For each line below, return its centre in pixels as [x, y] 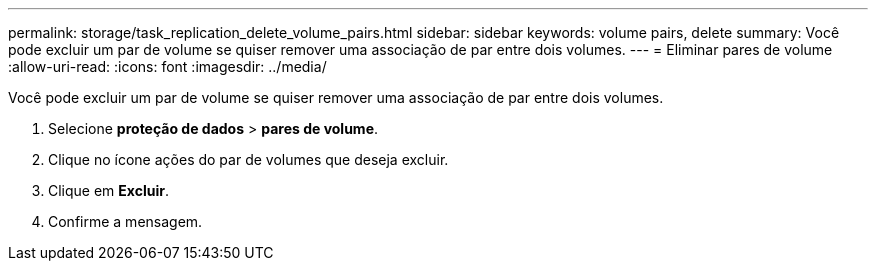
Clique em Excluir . [108, 190]
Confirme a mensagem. [125, 221]
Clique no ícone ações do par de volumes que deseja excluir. [248, 159]
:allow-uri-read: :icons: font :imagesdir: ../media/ [167, 66]
